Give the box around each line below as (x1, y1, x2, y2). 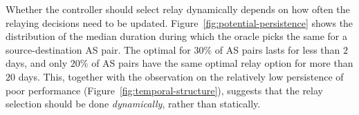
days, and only (6, 56, 68, 70)
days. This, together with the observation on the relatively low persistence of (18, 69, 344, 83)
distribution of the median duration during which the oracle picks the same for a (6, 29, 347, 43)
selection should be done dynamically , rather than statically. (6, 96, 261, 111)
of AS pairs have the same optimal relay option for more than (91, 56, 353, 70)
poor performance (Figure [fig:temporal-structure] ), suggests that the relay (6, 83, 323, 97)
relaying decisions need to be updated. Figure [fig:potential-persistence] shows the (6, 15, 353, 30)
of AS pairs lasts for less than (214, 42, 340, 56)
